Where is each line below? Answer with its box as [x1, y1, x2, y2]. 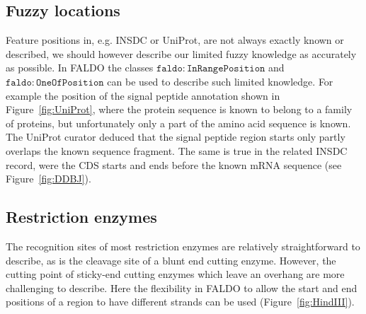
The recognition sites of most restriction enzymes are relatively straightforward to [6, 238, 360, 253]
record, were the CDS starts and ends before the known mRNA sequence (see [6, 157, 342, 172]
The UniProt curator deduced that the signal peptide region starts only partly [6, 129, 345, 144]
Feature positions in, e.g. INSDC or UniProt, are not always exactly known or [6, 33, 344, 47]
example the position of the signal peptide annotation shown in [6, 88, 280, 103]
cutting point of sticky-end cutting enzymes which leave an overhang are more [6, 267, 345, 281]
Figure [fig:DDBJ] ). [6, 171, 91, 186]
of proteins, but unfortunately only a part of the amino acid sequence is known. [6, 115, 351, 130]
